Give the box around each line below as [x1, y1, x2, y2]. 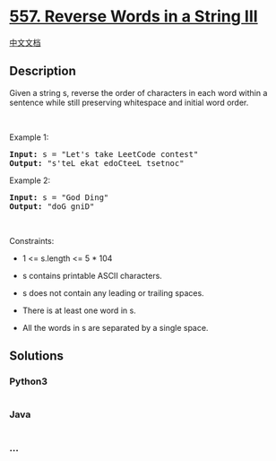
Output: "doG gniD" [9, 201, 95, 212]
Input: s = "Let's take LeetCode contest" [9, 149, 199, 159]
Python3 [9, 375, 47, 387]
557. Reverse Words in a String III [9, 6, 258, 27]
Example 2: [9, 175, 51, 186]
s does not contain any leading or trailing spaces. [22, 287, 204, 298]
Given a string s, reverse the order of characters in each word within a [9, 87, 268, 98]
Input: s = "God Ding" [9, 192, 109, 203]
